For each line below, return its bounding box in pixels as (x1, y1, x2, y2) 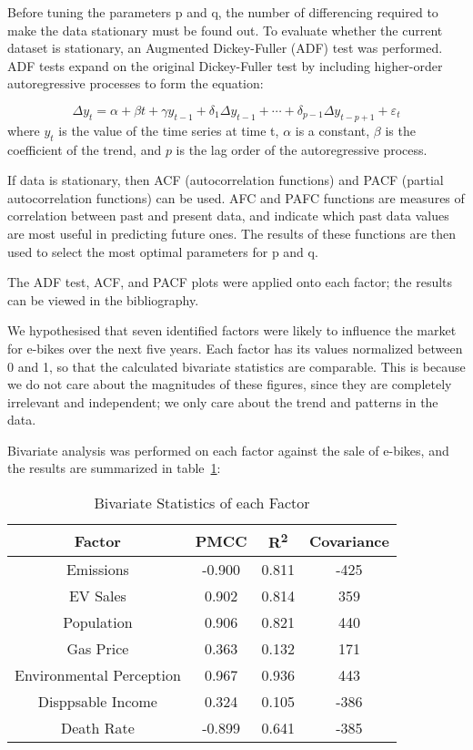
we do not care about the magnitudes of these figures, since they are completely (7, 375, 452, 394)
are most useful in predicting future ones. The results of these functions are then (7, 223, 457, 242)
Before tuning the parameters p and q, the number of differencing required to (7, 3, 438, 21)
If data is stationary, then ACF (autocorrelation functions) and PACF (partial (7, 170, 444, 190)
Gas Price (66, 638, 129, 660)
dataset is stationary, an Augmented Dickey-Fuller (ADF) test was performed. (7, 38, 443, 57)
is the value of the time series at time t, (58, 120, 279, 139)
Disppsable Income (37, 691, 157, 713)
